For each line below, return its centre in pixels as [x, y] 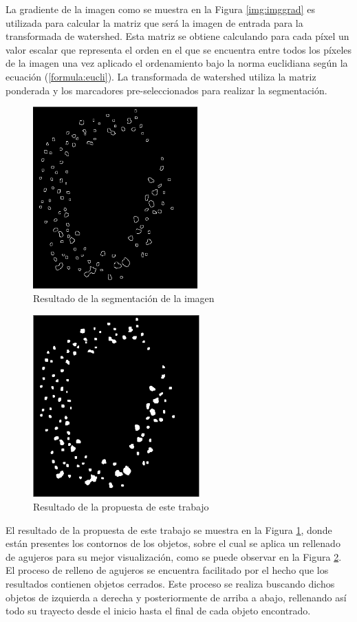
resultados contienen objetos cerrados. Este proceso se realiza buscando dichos [170, 584]
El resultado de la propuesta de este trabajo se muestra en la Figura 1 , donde [169, 529]
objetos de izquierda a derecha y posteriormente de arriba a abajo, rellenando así [176, 597]
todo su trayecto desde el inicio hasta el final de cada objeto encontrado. [158, 611]
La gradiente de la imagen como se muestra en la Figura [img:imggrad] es [160, 9]
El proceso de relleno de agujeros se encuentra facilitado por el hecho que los [167, 570]
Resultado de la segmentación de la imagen [124, 298]
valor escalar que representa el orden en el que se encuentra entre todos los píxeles [179, 49]
